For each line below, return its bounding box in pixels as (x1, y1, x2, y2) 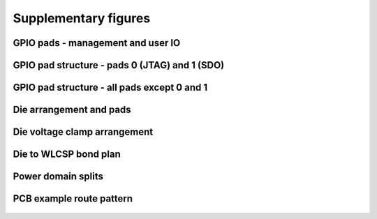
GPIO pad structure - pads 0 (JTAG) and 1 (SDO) (13, 59, 225, 71)
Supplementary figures (13, 10, 151, 26)
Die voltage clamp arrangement (13, 126, 154, 138)
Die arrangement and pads (13, 104, 132, 116)
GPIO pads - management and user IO (13, 37, 181, 49)
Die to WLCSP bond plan (13, 149, 121, 160)
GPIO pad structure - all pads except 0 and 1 (13, 82, 208, 93)
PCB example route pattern (13, 192, 133, 205)
